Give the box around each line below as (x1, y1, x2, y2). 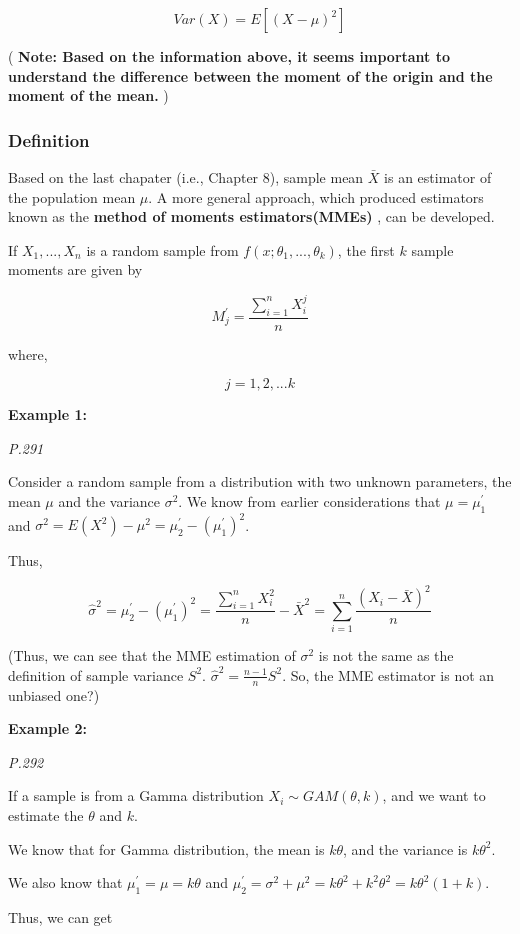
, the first (337, 239, 395, 260)
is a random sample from (86, 239, 239, 260)
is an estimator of (384, 167, 492, 187)
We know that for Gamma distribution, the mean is (8, 838, 325, 859)
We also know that (8, 872, 123, 893)
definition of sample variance (8, 664, 184, 685)
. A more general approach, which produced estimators (148, 186, 484, 207)
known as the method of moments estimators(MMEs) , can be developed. (8, 206, 495, 227)
